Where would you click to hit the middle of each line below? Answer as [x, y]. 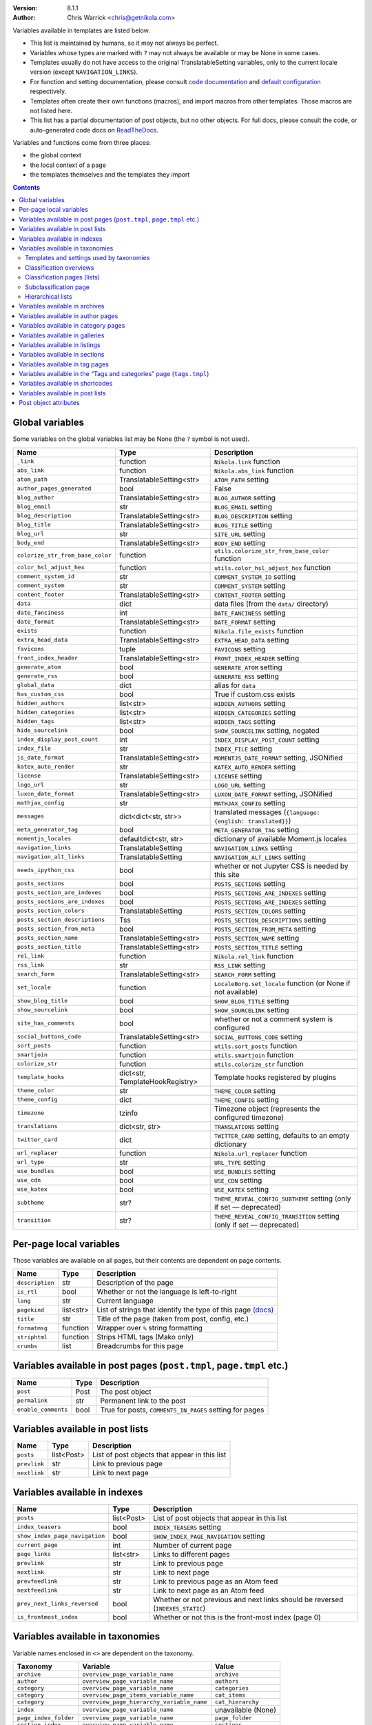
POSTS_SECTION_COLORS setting [260, 911]
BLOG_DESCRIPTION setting [253, 515]
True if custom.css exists [255, 694]
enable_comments [42, 1410]
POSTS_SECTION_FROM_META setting [265, 929]
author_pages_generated [54, 489]
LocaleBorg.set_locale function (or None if [282, 983]
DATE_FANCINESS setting [250, 613]
